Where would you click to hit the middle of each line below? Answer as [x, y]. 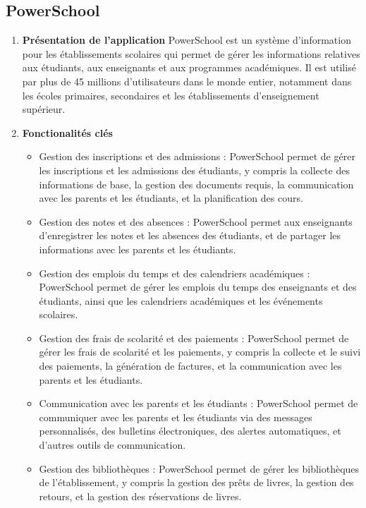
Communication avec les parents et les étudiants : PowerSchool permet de [199, 403]
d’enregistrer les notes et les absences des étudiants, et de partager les [190, 235]
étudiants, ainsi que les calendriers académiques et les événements [181, 300]
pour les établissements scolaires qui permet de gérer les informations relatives [191, 53]
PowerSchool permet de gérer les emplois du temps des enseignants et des [198, 287]
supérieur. [44, 109]
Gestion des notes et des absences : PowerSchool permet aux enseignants [196, 221]
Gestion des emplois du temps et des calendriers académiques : [175, 273]
